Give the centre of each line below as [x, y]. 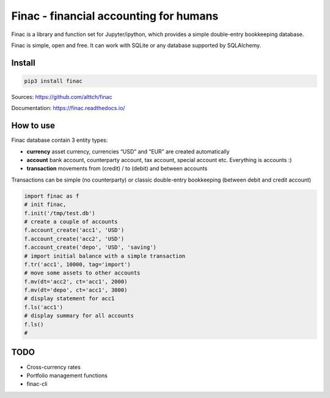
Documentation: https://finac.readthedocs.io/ [68, 108]
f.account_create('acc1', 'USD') [74, 230]
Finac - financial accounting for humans [115, 16]
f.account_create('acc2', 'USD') [74, 239]
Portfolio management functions [67, 375]
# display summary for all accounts [79, 316]
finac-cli [37, 384]
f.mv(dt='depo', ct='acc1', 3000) [76, 290]
